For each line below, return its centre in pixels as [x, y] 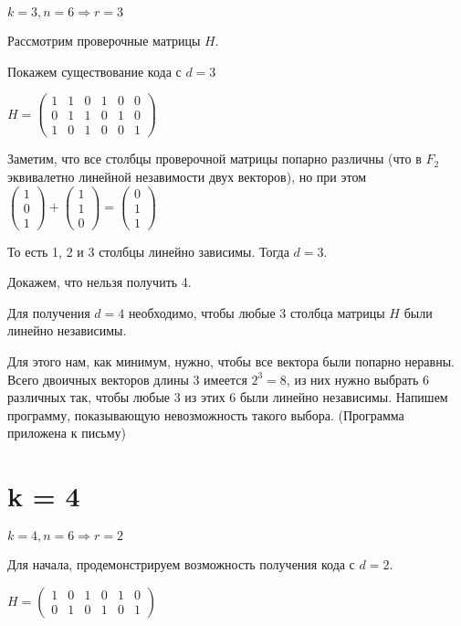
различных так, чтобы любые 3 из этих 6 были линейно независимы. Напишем [228, 397]
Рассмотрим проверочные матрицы [104, 40]
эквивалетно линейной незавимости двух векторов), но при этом [187, 176]
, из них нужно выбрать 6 [358, 379]
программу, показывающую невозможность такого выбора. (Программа [206, 414]
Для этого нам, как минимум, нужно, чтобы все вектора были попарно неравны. [231, 361]
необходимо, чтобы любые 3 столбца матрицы [257, 312]
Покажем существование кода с [94, 71]
